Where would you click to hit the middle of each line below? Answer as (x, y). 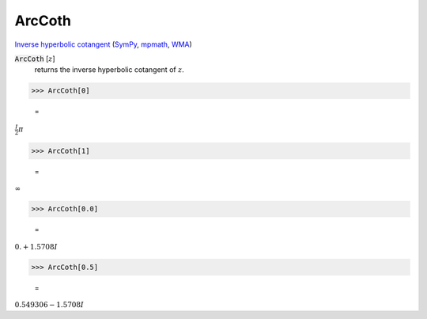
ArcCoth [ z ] (35, 59)
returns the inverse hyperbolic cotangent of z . (110, 70)
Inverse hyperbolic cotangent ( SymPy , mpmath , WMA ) (104, 44)
